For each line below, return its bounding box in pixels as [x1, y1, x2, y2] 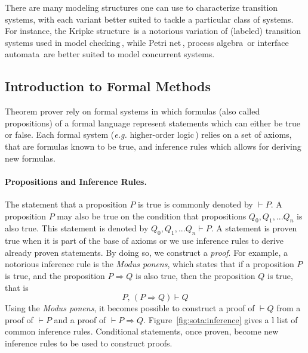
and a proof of [54, 313, 106, 326]
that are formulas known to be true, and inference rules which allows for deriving [5, 140, 301, 152]
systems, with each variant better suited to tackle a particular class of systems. [5, 13, 294, 25]
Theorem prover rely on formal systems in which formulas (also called [5, 105, 260, 117]
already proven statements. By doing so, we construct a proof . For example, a [5, 246, 288, 258]
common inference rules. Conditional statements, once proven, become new [5, 325, 279, 337]
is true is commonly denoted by [138, 197, 253, 210]
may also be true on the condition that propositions [57, 209, 247, 222]
